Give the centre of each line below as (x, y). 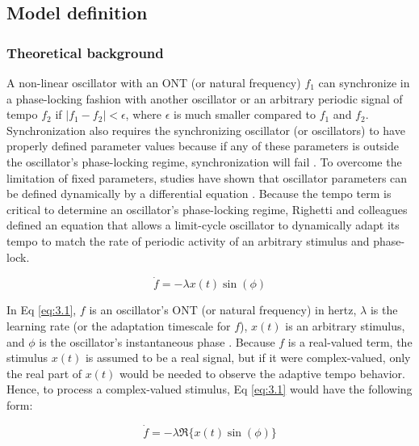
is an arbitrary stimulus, (345, 325)
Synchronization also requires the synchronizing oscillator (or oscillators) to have (206, 130)
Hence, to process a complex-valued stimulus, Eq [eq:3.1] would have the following (209, 389)
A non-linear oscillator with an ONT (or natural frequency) (154, 82)
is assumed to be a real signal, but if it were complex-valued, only (248, 358)
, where (143, 114)
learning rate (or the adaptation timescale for (119, 325)
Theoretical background (85, 52)
